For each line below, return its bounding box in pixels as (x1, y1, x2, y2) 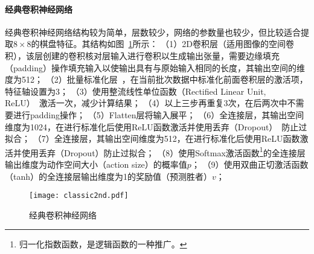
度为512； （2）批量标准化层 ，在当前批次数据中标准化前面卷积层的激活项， (5, 73, 308, 86)
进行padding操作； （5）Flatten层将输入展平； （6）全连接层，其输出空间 (13, 108, 304, 121)
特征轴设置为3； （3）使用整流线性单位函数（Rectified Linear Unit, (5, 84, 266, 97)
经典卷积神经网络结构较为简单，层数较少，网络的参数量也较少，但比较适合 (5, 25, 301, 38)
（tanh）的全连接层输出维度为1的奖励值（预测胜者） (5, 170, 213, 182)
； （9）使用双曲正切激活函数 (191, 157, 309, 170)
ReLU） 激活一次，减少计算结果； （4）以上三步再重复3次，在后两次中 (5, 97, 287, 109)
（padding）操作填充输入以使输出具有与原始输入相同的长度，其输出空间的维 (5, 61, 306, 74)
